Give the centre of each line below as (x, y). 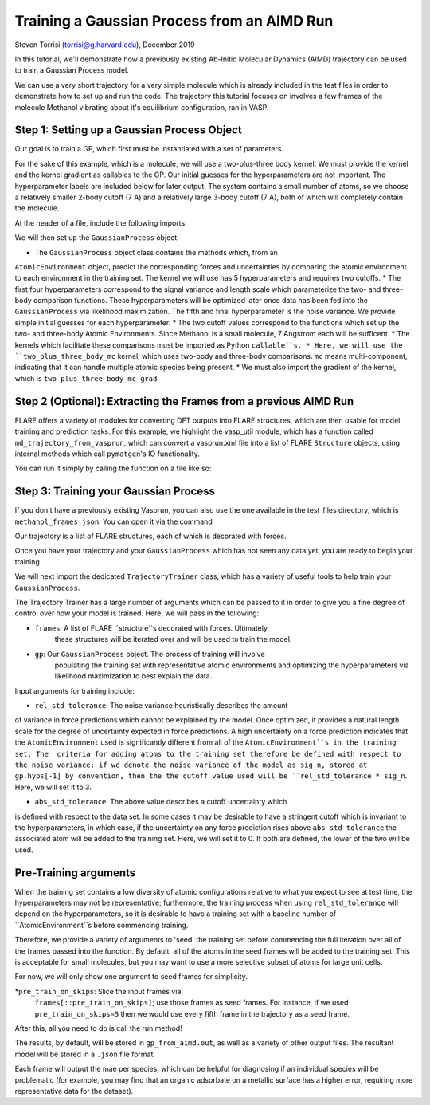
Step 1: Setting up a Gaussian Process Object (128, 130)
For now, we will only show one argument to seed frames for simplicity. (131, 977)
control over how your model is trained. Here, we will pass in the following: (137, 613)
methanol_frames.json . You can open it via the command (113, 521)
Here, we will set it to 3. (53, 787)
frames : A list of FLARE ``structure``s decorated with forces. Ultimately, (152, 628)
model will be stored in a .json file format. (85, 1054)
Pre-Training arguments (75, 873)
